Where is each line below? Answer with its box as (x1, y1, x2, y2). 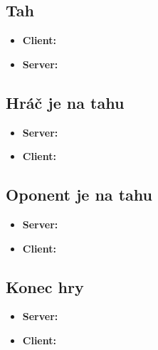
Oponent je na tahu (6, 184, 152, 206)
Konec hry (6, 275, 84, 297)
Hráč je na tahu (6, 91, 125, 113)
